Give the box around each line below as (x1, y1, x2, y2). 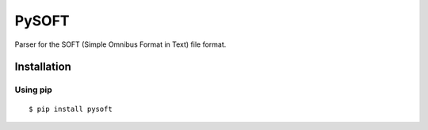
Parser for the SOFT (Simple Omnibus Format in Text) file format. (14, 40, 227, 49)
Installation (14, 60, 71, 74)
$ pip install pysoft (29, 104, 113, 113)
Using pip (14, 84, 53, 95)
